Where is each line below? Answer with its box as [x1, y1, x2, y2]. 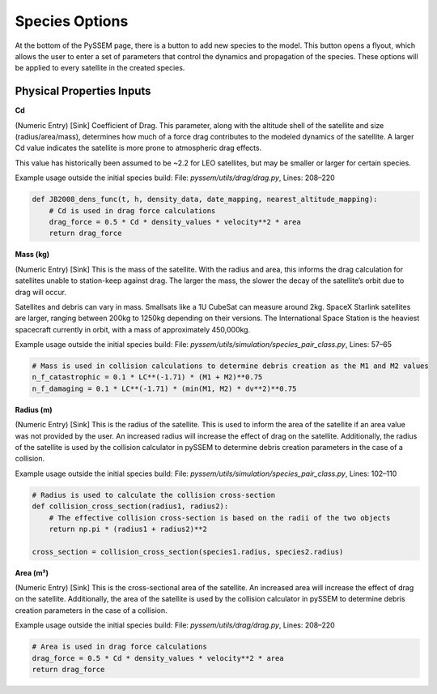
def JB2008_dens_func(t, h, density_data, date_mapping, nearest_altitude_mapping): [32, 195, 378, 204]
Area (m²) [15, 568, 49, 577]
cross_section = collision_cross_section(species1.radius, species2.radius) [32, 547, 344, 556]
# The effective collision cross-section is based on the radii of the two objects [49, 513, 391, 522]
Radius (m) [15, 405, 53, 414]
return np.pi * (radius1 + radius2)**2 [49, 524, 208, 533]
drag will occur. [15, 287, 66, 297]
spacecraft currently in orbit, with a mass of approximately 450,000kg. [15, 324, 251, 334]
